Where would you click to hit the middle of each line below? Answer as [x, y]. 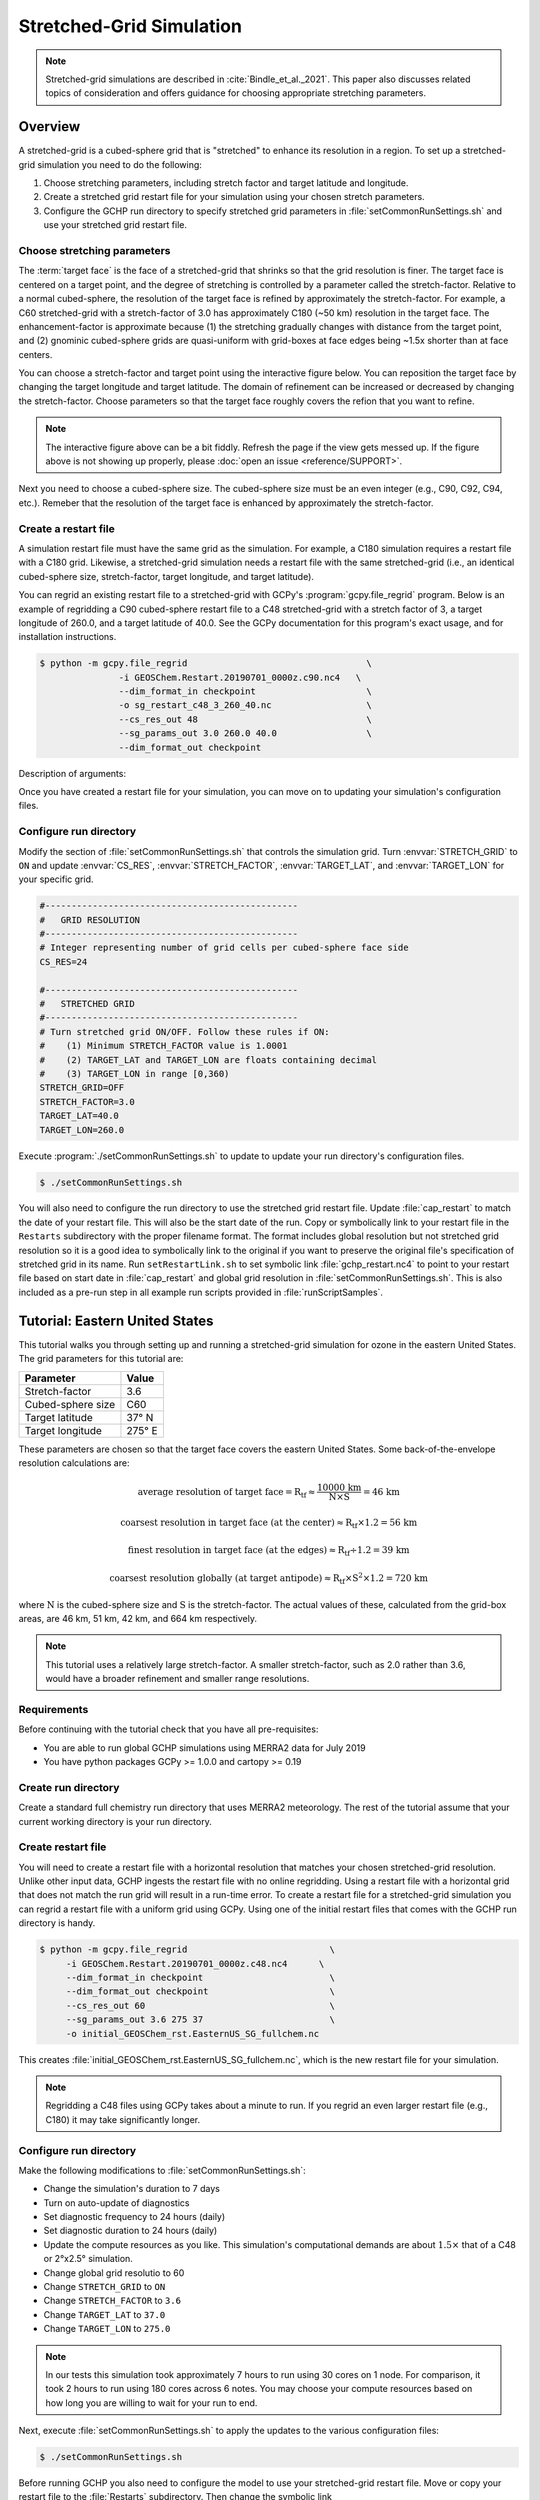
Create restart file [62, 1847]
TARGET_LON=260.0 [82, 1129]
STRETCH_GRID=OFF [82, 1088]
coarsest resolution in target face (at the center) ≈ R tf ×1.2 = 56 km [269, 1523]
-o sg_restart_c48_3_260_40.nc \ [245, 705]
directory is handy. [57, 1923]
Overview [49, 126]
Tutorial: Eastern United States [116, 1320]
